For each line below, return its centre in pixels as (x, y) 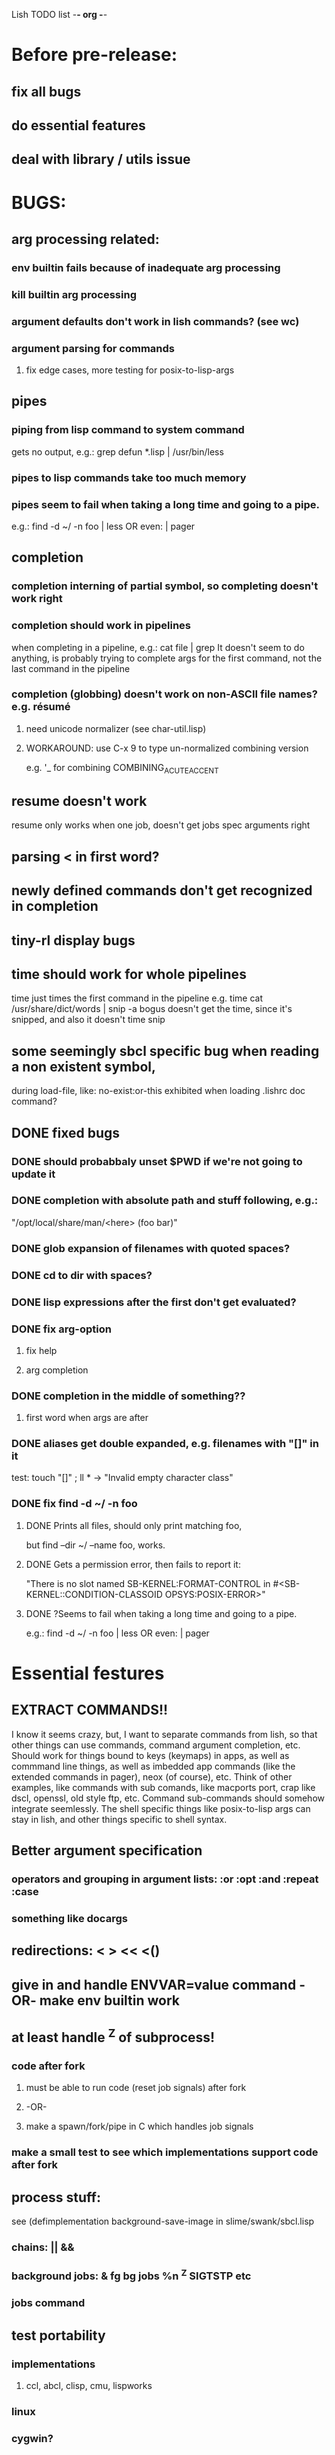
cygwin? (32, 2438)
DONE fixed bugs (66, 1132)
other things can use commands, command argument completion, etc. (156, 1745)
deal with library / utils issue (101, 159)
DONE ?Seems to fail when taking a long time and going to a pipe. (161, 1613)
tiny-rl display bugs (73, 940)
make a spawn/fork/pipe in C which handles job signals (139, 2126)
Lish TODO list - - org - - (59, 14)
